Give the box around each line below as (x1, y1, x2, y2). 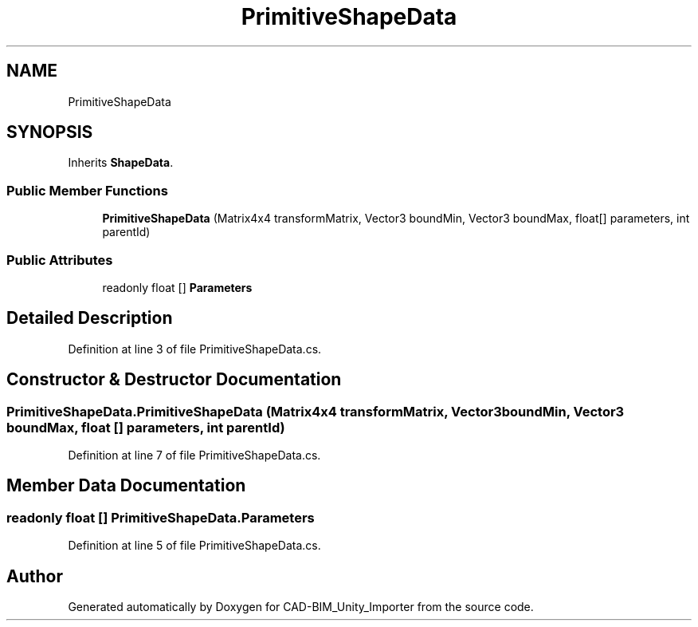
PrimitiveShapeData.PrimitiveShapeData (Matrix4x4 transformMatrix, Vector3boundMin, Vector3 (6, 403, 625, 420)
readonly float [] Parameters (102, 280, 253, 294)
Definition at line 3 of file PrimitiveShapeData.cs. (68, 341, 322, 356)
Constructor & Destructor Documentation (6, 369, 342, 390)
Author (6, 566, 63, 586)
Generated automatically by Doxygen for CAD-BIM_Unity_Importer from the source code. (68, 600, 534, 614)
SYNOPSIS (6, 122, 93, 143)
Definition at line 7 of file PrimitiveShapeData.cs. (68, 448, 321, 462)
